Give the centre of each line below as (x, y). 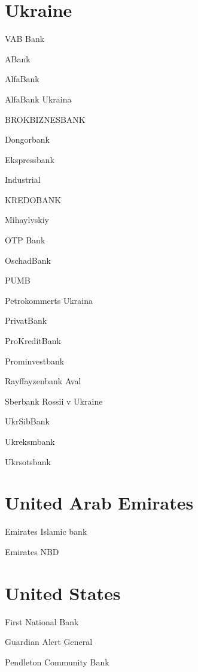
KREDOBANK (33, 199)
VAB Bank (25, 39)
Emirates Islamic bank (46, 531)
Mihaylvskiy (27, 220)
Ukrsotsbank (28, 461)
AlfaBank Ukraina (38, 99)
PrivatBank (26, 320)
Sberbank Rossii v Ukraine (54, 401)
